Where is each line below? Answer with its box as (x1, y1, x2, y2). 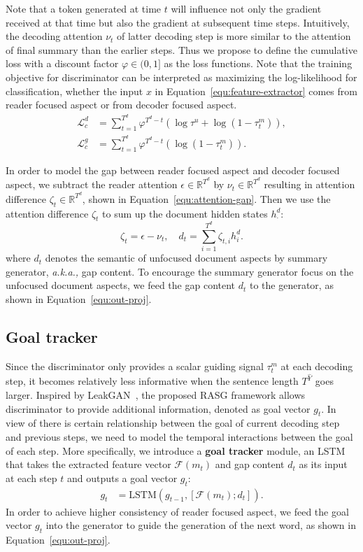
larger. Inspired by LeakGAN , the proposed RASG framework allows (6, 387, 306, 402)
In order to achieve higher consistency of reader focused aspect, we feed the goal (6, 504, 349, 518)
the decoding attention (6, 29, 103, 43)
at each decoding (280, 358, 353, 373)
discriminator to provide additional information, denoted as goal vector (6, 401, 311, 416)
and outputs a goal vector (66, 470, 178, 485)
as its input (299, 457, 348, 472)
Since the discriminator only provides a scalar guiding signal (6, 358, 264, 373)
